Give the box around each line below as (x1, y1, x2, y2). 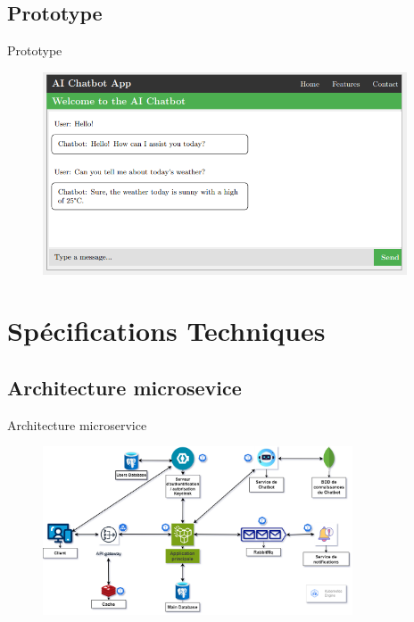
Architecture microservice (7, 415, 147, 434)
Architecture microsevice (7, 373, 242, 401)
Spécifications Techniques (7, 312, 326, 349)
